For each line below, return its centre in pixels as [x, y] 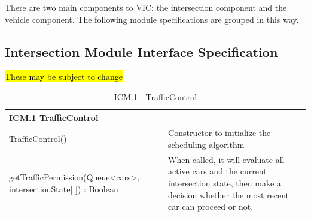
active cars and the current [217, 171]
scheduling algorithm [206, 145]
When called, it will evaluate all [226, 159]
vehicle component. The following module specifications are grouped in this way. [152, 19]
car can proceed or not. [211, 207]
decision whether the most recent [229, 195]
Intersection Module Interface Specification [141, 51]
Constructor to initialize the [219, 133]
